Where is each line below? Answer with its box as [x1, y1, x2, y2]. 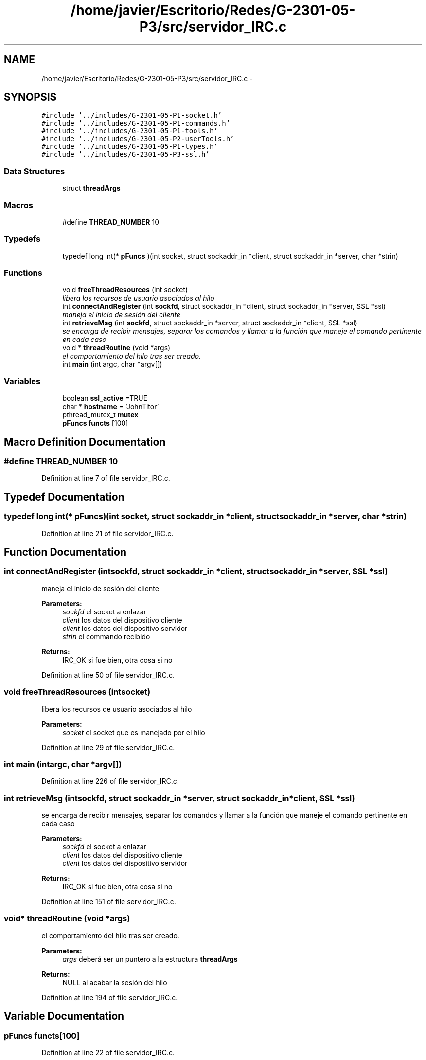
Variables [4, 376, 41, 386]
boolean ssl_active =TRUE [62, 394, 148, 403]
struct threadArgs [62, 184, 121, 193]
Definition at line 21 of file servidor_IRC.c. [41, 529, 174, 538]
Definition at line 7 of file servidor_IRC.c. [41, 474, 170, 483]
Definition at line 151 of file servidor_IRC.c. [41, 898, 176, 906]
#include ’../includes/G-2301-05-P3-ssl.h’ [41, 150, 210, 159]
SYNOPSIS [4, 91, 57, 104]
